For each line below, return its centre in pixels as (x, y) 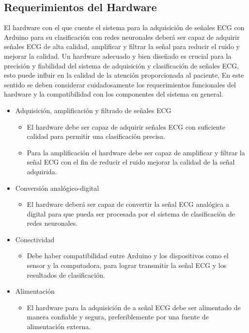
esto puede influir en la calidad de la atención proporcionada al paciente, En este (124, 75)
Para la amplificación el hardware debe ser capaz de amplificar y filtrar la (136, 152)
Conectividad (35, 239)
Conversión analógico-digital (57, 188)
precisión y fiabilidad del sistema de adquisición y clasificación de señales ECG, (122, 65)
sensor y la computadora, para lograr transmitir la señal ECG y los (127, 265)
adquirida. (42, 171)
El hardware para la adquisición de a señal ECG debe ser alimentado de (134, 307)
